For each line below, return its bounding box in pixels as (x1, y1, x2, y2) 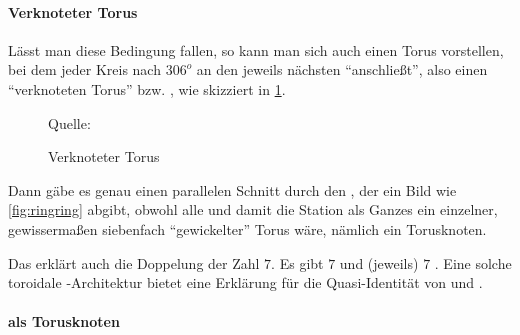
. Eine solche (434, 252, 512, 273)
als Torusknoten (8, 311, 120, 332)
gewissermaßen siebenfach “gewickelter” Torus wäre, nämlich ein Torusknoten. (8, 218, 487, 239)
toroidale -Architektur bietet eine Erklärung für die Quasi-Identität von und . (8, 272, 483, 293)
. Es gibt (271, 252, 324, 273)
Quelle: (48, 112, 91, 133)
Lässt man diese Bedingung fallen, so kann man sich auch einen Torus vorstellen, (8, 39, 504, 60)
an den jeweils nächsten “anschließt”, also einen (196, 59, 488, 80)
